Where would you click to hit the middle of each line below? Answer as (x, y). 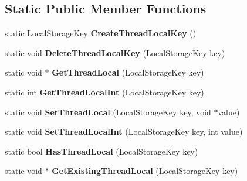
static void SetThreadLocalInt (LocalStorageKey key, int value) (124, 132)
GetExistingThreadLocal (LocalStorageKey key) (145, 171)
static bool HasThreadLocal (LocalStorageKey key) (101, 151)
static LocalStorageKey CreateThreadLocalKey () (101, 33)
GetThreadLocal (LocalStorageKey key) (128, 72)
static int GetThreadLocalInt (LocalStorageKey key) (104, 92)
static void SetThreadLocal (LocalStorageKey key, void (108, 112)
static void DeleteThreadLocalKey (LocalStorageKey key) (115, 52)
